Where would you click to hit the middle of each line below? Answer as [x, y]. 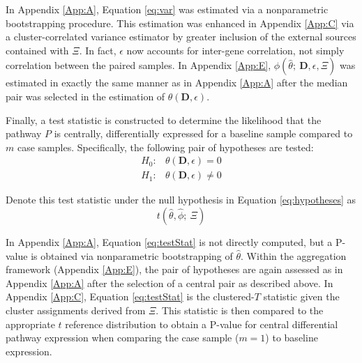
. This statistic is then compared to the [240, 310]
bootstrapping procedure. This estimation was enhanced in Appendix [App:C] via [180, 23]
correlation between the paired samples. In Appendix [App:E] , [138, 65]
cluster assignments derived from [76, 310]
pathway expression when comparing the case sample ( [122, 338]
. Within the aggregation [294, 255]
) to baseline [292, 338]
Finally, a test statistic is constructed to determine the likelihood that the [164, 119]
